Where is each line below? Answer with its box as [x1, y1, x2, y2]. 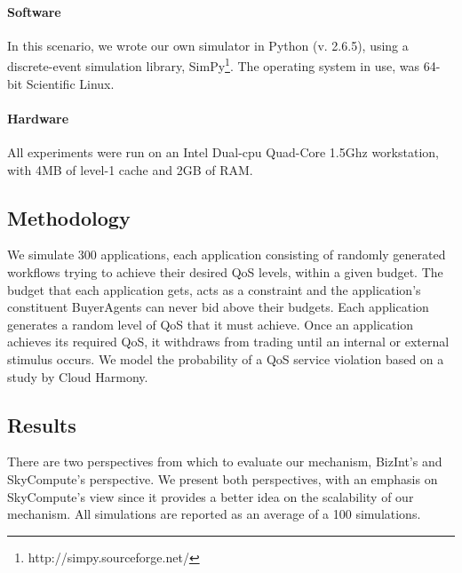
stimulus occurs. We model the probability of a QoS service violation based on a [7, 349, 444, 368]
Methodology [7, 203, 131, 231]
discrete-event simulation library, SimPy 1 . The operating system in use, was [7, 54, 419, 76]
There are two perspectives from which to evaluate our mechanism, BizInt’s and [7, 452, 442, 471]
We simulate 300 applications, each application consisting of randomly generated [7, 245, 446, 264]
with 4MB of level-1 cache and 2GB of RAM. [7, 160, 253, 179]
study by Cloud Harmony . [7, 367, 148, 386]
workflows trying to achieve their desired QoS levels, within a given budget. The [7, 263, 443, 282]
